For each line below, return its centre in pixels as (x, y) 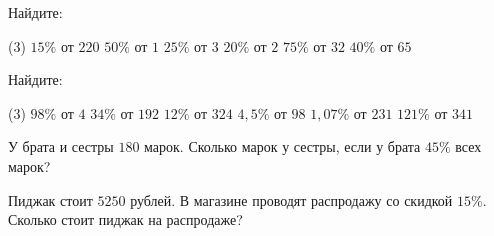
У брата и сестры (61, 146)
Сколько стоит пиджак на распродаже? (125, 219)
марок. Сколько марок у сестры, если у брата (282, 146)
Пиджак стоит (50, 199)
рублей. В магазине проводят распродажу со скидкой (291, 199)
